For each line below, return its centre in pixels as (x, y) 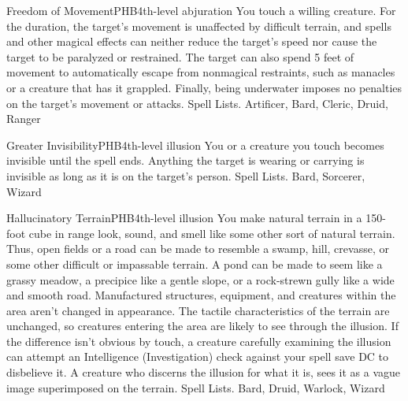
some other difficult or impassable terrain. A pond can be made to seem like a (195, 264)
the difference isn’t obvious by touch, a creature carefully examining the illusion (199, 341)
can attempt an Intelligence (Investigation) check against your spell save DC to (198, 356)
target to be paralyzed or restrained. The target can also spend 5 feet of (180, 56)
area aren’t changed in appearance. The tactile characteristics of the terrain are (198, 310)
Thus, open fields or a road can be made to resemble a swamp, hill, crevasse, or (198, 249)
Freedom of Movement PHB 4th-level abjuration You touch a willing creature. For (201, 10)
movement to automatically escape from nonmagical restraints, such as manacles (201, 72)
